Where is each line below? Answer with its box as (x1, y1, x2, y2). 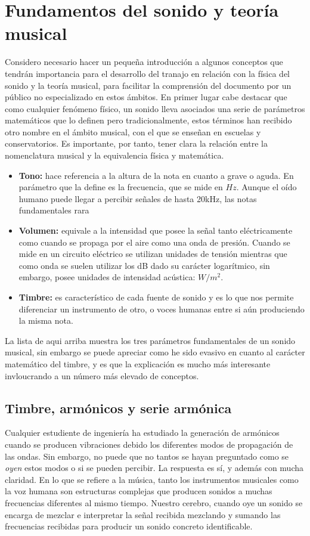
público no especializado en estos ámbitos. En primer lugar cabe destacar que (5, 91, 287, 103)
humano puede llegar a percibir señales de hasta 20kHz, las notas (18, 192, 257, 205)
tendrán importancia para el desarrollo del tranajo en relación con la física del (5, 67, 290, 79)
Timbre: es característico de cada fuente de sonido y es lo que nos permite (18, 291, 294, 303)
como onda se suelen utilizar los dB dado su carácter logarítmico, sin (18, 259, 270, 271)
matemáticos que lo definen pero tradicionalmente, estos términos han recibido (5, 114, 292, 126)
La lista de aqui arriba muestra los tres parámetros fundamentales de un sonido (5, 334, 296, 346)
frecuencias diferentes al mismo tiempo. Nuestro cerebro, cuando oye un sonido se (5, 496, 303, 509)
